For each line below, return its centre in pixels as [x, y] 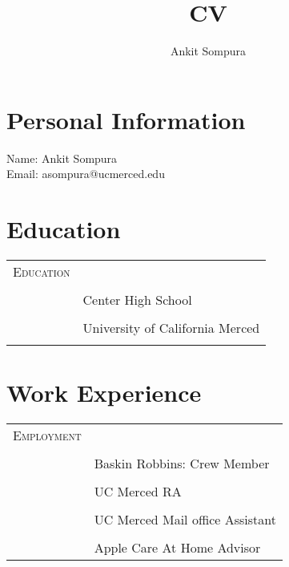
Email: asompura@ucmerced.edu [86, 174]
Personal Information [126, 119]
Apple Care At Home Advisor [177, 548]
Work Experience [104, 393]
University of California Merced [171, 327]
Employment [47, 435]
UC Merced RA [138, 492]
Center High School [137, 299]
